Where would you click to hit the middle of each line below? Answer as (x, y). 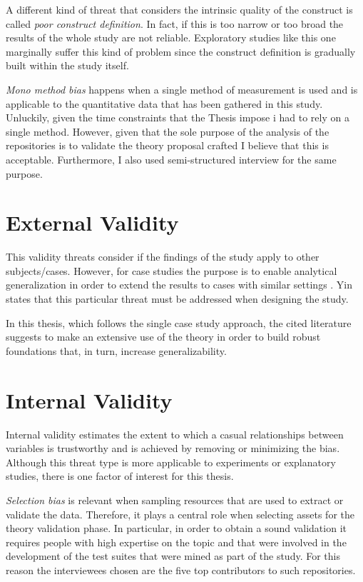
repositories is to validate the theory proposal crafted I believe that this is (167, 145)
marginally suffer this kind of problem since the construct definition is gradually (181, 51)
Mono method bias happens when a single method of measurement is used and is (182, 89)
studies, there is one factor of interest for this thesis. (120, 476)
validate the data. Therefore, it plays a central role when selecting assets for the (180, 514)
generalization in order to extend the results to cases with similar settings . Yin (179, 285)
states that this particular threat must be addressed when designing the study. (177, 299)
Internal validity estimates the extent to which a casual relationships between (175, 434)
